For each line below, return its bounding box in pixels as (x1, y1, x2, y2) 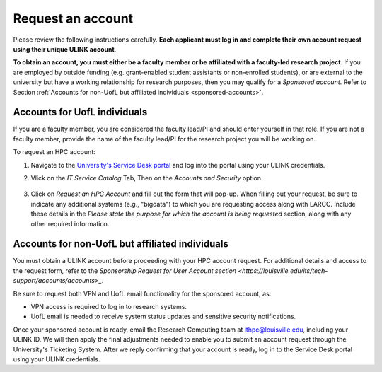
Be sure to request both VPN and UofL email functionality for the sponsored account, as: (13, 289, 272, 298)
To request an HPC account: (13, 148, 95, 156)
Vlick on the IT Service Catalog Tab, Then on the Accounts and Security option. (30, 173, 263, 182)
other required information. (30, 219, 110, 228)
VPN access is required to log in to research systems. (30, 303, 187, 310)
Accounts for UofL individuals (13, 106, 148, 118)
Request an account (13, 11, 134, 26)
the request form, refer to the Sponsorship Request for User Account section (13, 266, 237, 275)
